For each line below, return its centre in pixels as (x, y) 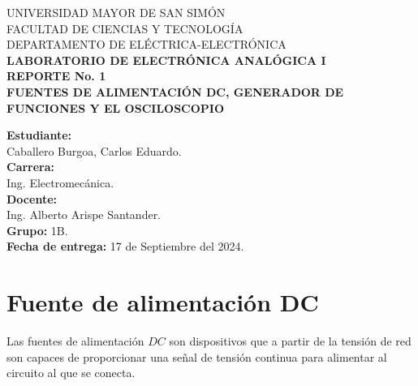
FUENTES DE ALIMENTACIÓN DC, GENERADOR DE (175, 91)
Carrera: (31, 167)
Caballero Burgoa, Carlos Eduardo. (94, 150)
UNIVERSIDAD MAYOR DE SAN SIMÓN (116, 12)
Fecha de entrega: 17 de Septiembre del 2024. (125, 246)
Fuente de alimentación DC (163, 302)
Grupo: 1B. (37, 230)
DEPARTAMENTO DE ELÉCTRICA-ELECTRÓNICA (147, 44)
